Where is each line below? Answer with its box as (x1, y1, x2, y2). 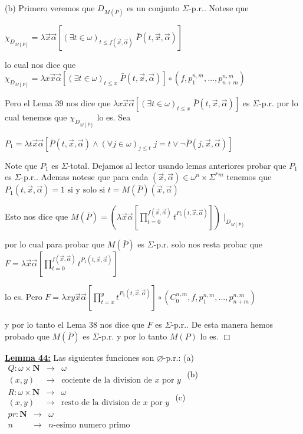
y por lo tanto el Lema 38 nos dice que (5, 318, 144, 331)
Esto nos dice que (5, 210, 68, 223)
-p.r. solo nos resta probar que (153, 238, 263, 250)
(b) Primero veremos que (5, 2, 95, 14)
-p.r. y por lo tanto (98, 329, 167, 342)
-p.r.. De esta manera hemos (171, 318, 274, 331)
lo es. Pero (5, 291, 42, 303)
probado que (5, 329, 50, 342)
